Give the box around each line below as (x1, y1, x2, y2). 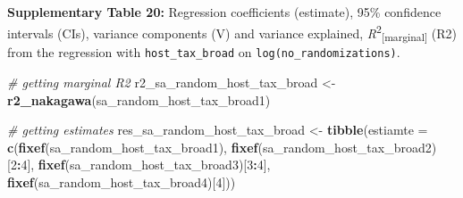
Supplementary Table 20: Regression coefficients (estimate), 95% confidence (7, 3, 442, 21)
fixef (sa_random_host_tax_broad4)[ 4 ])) (7, 173, 236, 191)
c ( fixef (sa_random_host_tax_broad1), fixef (7, 137, 258, 156)
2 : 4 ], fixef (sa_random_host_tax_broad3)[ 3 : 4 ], (10, 155, 271, 174)
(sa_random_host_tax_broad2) (257, 137, 437, 156)
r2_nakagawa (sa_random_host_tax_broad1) (7, 90, 271, 109)
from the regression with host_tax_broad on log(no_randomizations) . (7, 43, 400, 62)
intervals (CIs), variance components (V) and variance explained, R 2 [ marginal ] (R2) (7, 21, 457, 45)
